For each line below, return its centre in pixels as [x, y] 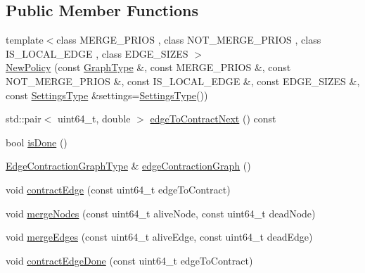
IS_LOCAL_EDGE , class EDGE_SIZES [97, 53]
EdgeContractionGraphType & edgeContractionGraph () [128, 166]
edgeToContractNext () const [213, 119]
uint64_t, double [94, 119]
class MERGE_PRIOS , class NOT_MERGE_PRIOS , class [189, 40]
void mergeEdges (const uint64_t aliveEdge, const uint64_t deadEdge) [159, 237]
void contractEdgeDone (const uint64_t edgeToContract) [129, 260]
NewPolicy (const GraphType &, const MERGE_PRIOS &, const [148, 67]
